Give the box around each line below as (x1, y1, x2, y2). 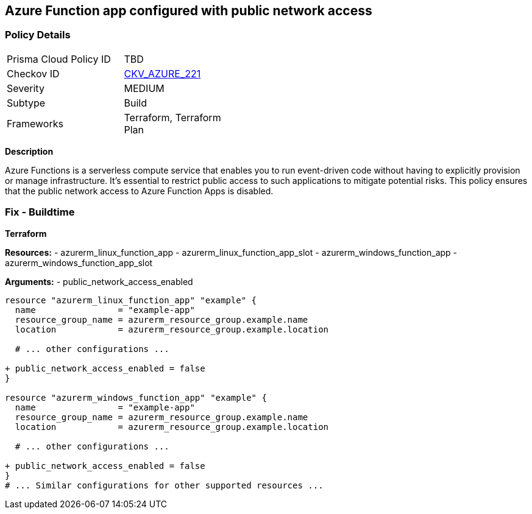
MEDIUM (124, 82, 165, 94)
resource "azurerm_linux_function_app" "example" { (5, 295, 257, 305)
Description (5, 146, 54, 157)
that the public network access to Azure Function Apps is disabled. (5, 185, 274, 196)
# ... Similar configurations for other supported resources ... (5, 480, 324, 490)
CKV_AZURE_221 (124, 67, 201, 80)
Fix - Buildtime (5, 206, 75, 219)
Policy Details (5, 29, 71, 41)
